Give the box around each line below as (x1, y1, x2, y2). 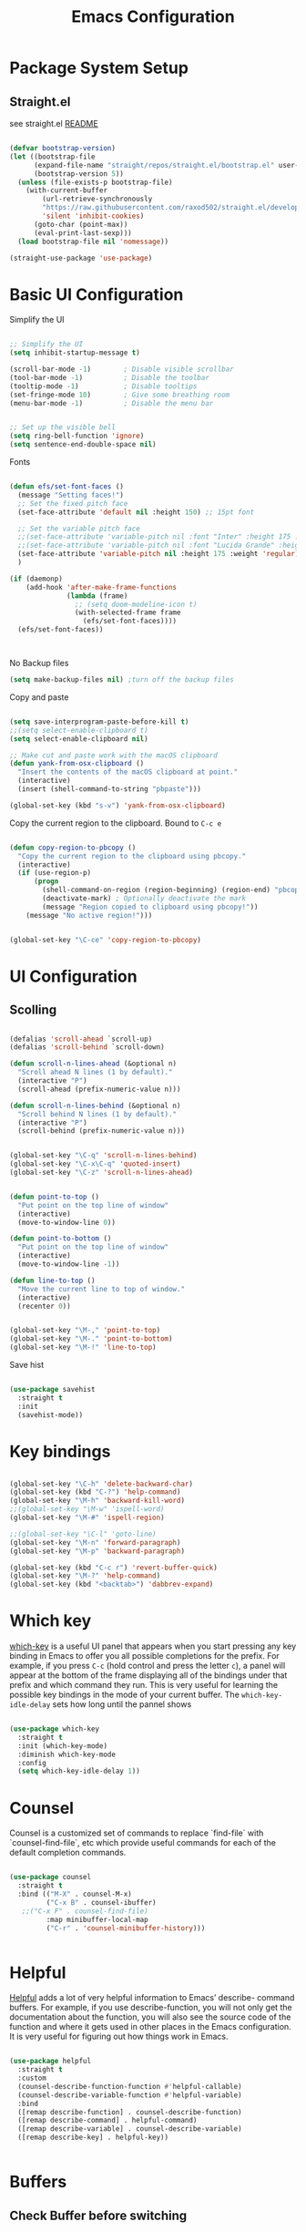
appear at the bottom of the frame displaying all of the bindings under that (9, 1670, 288, 1681)
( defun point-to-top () (9, 1192, 100, 1201)
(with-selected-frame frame (74, 608, 181, 617)
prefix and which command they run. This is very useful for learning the (9, 1680, 279, 1691)
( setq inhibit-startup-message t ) (9, 348, 141, 357)
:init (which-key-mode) (17, 1741, 107, 1751)
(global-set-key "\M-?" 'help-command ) (9, 1571, 161, 1580)
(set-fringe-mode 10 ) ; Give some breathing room (9, 390, 230, 399)
